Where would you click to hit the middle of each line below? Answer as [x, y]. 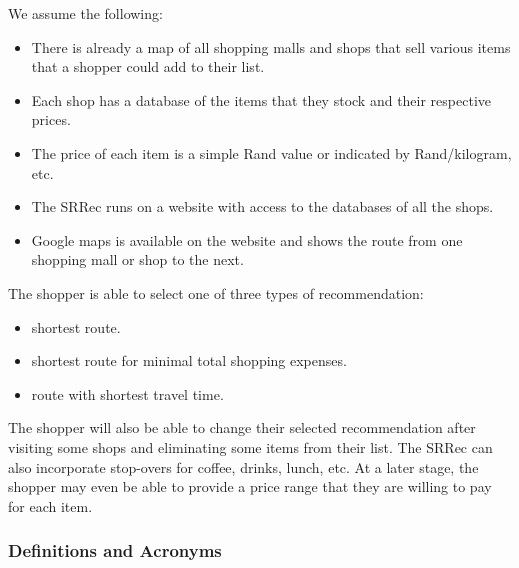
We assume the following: [85, 13]
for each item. [50, 505]
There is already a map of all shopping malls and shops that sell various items [271, 46]
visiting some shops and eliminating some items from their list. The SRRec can [250, 446]
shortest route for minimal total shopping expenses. [189, 360]
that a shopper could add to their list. [148, 66]
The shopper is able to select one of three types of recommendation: [216, 292]
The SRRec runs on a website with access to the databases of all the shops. [262, 206]
